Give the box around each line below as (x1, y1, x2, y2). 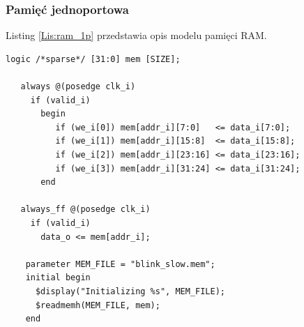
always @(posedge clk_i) (20, 82, 136, 91)
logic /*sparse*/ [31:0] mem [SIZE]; (6, 54, 181, 64)
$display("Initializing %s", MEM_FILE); (35, 286, 225, 296)
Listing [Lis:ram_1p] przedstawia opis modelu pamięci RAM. (6, 28, 267, 43)
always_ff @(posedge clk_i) (20, 204, 151, 215)
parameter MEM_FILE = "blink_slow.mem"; (25, 259, 215, 269)
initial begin (25, 273, 91, 283)
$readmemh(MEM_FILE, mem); (35, 300, 160, 310)
